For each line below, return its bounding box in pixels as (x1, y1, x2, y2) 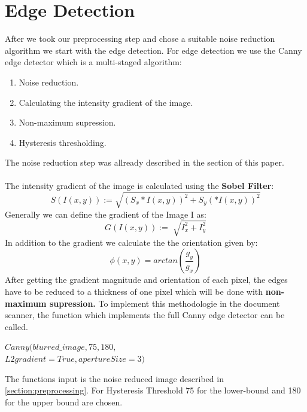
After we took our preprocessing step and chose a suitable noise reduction (5, 32, 275, 45)
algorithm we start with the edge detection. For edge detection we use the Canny (5, 44, 302, 56)
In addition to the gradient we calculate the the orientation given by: (5, 236, 258, 248)
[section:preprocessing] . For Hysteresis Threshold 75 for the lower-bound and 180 (5, 384, 301, 396)
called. (5, 320, 28, 332)
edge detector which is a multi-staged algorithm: (5, 56, 182, 68)
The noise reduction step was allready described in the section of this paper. (5, 156, 284, 169)
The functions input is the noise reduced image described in (5, 372, 224, 384)
